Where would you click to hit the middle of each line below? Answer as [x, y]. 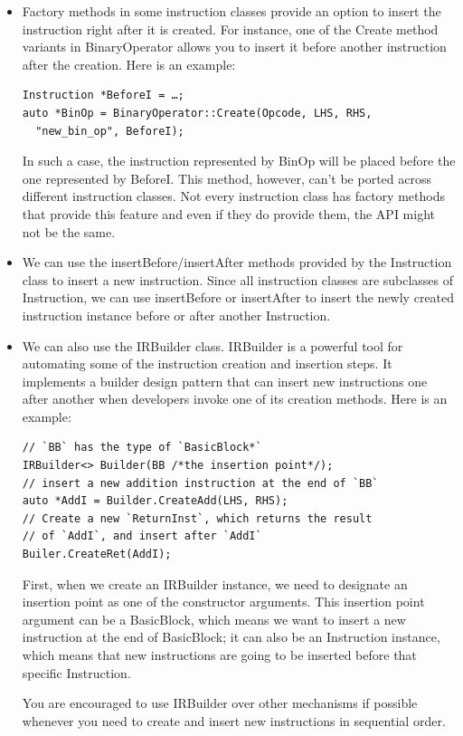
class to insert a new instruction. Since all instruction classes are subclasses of [238, 279]
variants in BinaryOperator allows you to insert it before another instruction [234, 47]
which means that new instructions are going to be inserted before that [219, 655]
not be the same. [69, 231]
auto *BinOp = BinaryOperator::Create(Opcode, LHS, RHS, [197, 113]
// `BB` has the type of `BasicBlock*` [142, 448]
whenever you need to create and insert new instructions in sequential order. [234, 720]
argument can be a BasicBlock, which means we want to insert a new [214, 619]
